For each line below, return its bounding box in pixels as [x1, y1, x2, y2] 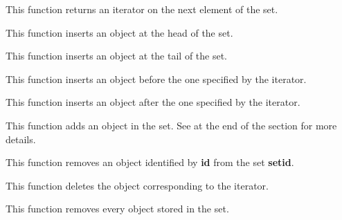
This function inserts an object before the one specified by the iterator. [6, 71, 307, 86]
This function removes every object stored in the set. [6, 201, 229, 216]
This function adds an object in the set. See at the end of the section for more [6, 118, 337, 132]
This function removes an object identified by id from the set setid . [6, 155, 294, 169]
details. [6, 131, 36, 146]
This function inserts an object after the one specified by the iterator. [6, 95, 300, 109]
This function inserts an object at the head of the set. [6, 25, 233, 39]
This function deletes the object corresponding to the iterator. [6, 178, 269, 192]
